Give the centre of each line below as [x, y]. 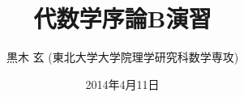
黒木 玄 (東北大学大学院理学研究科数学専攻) [122, 57]
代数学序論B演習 [122, 18]
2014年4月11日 [122, 84]
